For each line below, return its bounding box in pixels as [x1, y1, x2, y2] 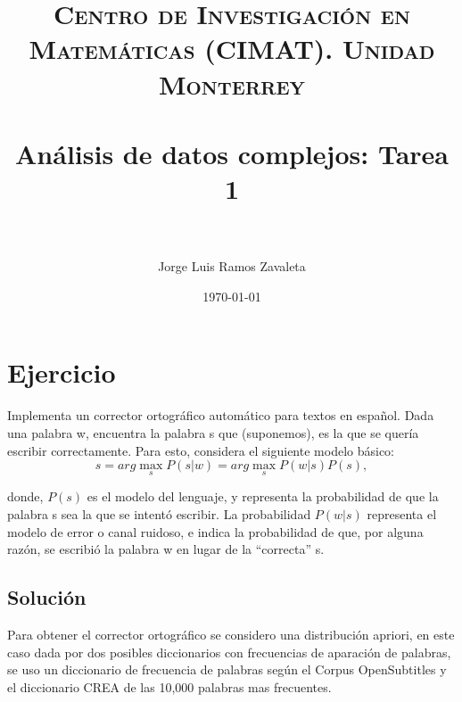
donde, [7, 487, 44, 506]
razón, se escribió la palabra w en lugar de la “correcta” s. [7, 540, 325, 558]
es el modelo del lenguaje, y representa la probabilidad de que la [87, 487, 439, 506]
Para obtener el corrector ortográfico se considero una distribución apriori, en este [7, 624, 455, 643]
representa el [367, 504, 437, 523]
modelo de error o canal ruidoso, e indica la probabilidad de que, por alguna [7, 522, 424, 541]
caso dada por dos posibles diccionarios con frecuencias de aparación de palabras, [7, 642, 451, 661]
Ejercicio [7, 354, 116, 391]
